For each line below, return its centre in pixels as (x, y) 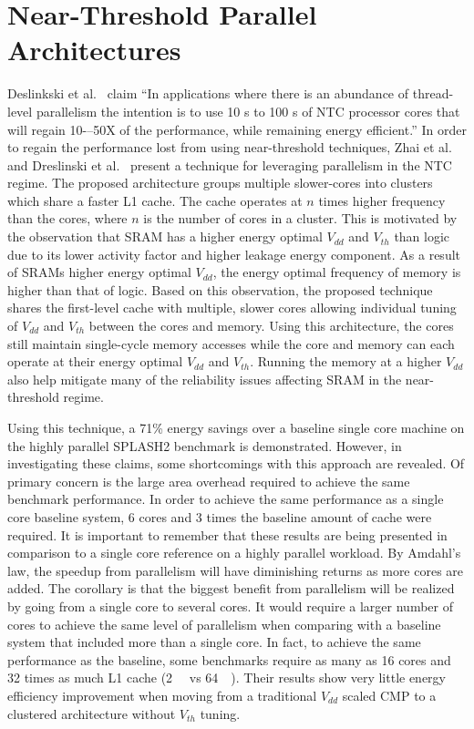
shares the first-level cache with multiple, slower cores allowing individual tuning (232, 308)
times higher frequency (382, 200)
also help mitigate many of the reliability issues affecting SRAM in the (205, 379)
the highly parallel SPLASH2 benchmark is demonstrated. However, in (205, 445)
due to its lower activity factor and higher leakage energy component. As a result (234, 254)
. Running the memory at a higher (346, 361)
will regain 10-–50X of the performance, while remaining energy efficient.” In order (237, 129)
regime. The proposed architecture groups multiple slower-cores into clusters (220, 183)
